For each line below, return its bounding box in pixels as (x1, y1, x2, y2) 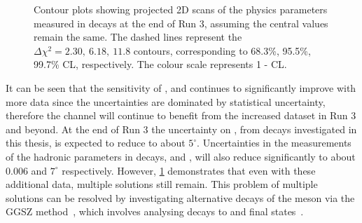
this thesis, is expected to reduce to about (6, 135, 186, 150)
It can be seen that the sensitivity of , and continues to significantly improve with (6, 80, 356, 95)
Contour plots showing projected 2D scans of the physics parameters (34, 2, 328, 16)
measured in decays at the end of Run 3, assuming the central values (34, 15, 328, 30)
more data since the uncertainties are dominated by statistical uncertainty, (6, 94, 326, 109)
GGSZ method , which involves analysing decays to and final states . (6, 204, 304, 219)
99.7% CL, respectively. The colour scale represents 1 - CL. (34, 57, 287, 72)
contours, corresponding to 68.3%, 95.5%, (133, 43, 311, 58)
